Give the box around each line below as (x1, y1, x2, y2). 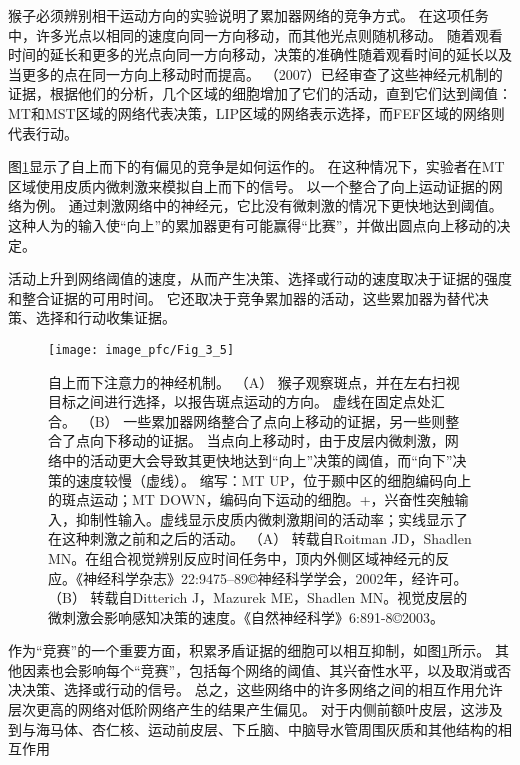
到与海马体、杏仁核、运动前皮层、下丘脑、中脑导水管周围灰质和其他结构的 (8, 718, 498, 739)
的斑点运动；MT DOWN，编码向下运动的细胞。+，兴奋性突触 (48, 489, 455, 510)
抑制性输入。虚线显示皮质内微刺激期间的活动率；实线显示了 (75, 508, 468, 529)
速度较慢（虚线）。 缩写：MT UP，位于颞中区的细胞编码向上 (75, 469, 472, 490)
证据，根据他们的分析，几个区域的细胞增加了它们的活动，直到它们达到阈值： (8, 83, 512, 104)
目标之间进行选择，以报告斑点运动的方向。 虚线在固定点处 (48, 391, 431, 412)
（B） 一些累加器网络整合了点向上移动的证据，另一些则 (80, 410, 446, 431)
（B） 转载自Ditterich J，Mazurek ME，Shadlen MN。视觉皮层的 (48, 587, 468, 608)
